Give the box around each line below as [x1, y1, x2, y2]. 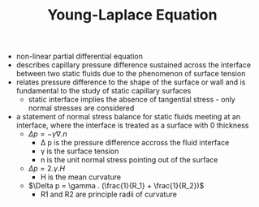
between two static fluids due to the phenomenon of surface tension [15, 69, 246, 79]
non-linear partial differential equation [15, 51, 144, 62]
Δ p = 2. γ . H [28, 164, 66, 174]
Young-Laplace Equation [47, 6, 218, 24]
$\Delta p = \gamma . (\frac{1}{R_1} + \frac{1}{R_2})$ [28, 181, 205, 191]
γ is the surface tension [40, 146, 119, 156]
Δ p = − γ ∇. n [28, 129, 67, 139]
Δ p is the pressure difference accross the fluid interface [40, 138, 230, 148]
